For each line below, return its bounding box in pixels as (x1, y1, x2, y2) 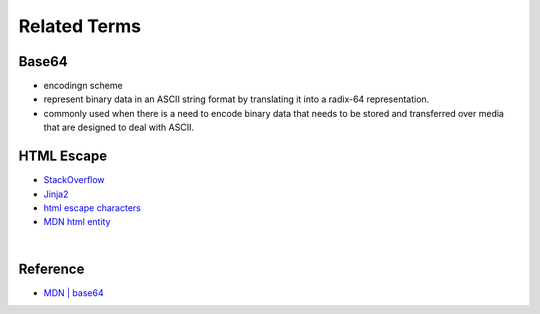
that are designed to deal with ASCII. (43, 121, 195, 134)
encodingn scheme (43, 80, 124, 92)
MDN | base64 (43, 286, 104, 299)
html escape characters (43, 201, 142, 214)
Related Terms (18, 15, 142, 37)
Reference (18, 260, 85, 277)
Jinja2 (43, 188, 69, 200)
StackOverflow (43, 174, 105, 186)
